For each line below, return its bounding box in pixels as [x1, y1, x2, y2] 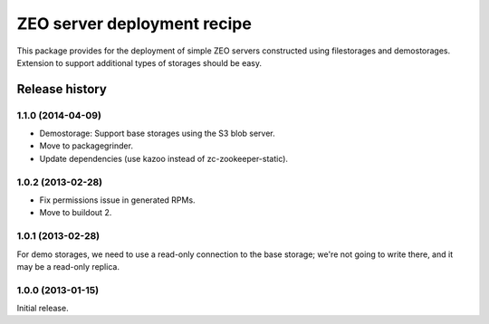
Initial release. [16, 303, 69, 314]
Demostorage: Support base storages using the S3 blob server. [39, 128, 275, 139]
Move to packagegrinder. [39, 140, 133, 151]
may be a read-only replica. [16, 261, 120, 272]
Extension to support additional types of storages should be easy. [16, 57, 263, 68]
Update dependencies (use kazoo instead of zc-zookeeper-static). [39, 153, 289, 164]
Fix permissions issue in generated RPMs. [39, 195, 196, 205]
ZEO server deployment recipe [16, 14, 253, 33]
